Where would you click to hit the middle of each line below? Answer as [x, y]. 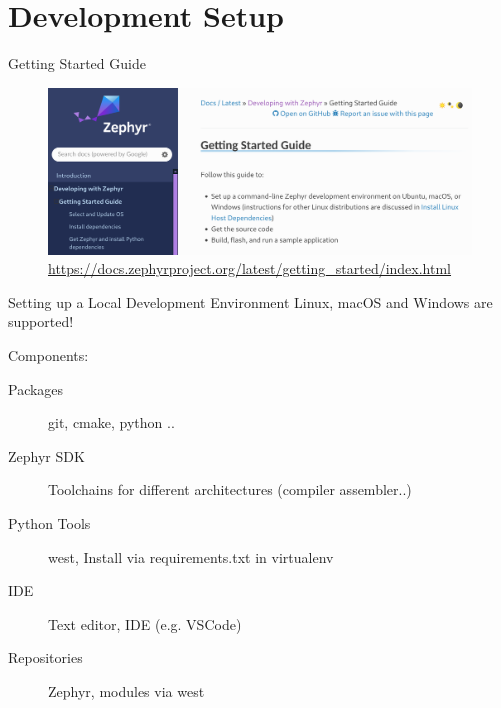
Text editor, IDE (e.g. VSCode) [145, 623]
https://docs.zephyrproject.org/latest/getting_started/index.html [250, 268]
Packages [36, 388]
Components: [48, 354]
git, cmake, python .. [111, 422]
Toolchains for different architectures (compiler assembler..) [230, 489]
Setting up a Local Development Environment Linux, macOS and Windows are [250, 301]
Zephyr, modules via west [126, 690]
